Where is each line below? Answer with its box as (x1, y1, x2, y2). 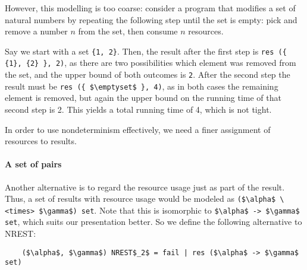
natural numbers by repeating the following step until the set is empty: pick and (5, 13, 297, 26)
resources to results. (5, 135, 77, 147)
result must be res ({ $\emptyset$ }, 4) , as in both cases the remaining (5, 80, 278, 92)
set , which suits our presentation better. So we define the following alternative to (5, 215, 302, 228)
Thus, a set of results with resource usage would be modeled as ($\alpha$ (5, 192, 276, 205)
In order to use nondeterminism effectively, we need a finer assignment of (5, 123, 271, 135)
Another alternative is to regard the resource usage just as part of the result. (5, 180, 285, 193)
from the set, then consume (78, 25, 178, 37)
